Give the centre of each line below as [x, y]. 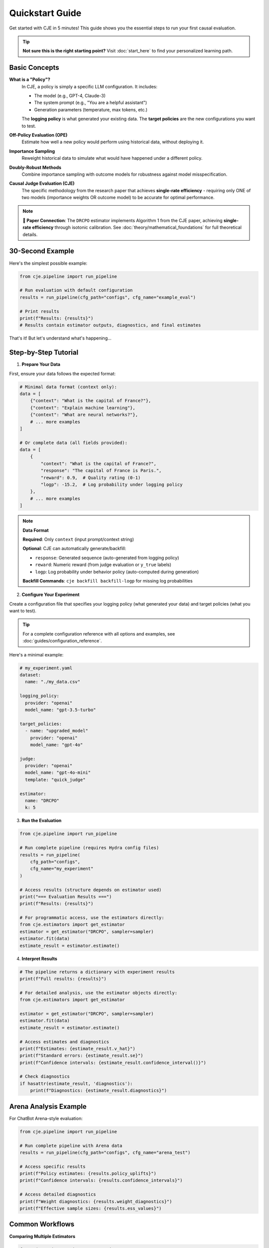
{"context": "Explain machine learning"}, [83, 408]
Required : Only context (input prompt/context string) [78, 539]
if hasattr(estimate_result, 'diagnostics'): [76, 1084]
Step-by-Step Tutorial [44, 353]
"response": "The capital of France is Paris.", [101, 471]
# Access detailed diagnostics [58, 1195]
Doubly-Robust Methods [35, 167]
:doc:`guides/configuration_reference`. [62, 641]
